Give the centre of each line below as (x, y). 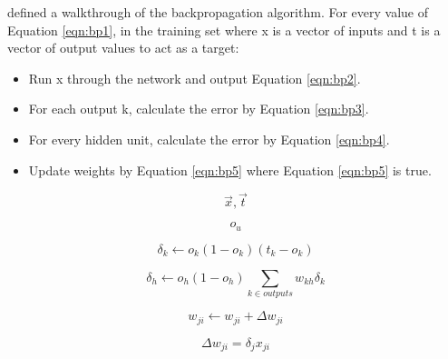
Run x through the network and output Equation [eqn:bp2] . (195, 78)
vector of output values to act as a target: (123, 48)
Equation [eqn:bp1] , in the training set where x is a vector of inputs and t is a (224, 30)
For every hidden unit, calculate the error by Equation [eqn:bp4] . (209, 139)
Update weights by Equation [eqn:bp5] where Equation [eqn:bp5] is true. (230, 170)
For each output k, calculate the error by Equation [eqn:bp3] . (199, 109)
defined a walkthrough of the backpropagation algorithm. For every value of (218, 12)
